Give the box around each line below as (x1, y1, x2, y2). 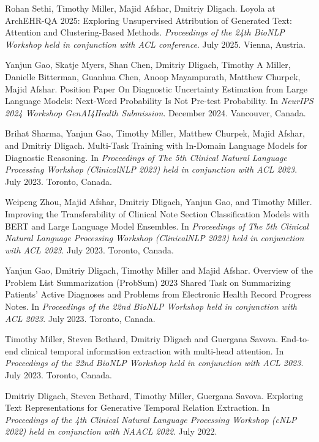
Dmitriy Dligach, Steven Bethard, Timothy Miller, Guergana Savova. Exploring (5, 389, 304, 402)
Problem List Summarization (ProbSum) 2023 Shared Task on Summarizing (5, 275, 291, 288)
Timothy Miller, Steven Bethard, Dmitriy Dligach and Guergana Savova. (5, 332, 279, 345)
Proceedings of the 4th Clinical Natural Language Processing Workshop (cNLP (5, 413, 297, 425)
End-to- (280, 332, 310, 345)
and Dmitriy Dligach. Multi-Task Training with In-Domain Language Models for (5, 138, 307, 151)
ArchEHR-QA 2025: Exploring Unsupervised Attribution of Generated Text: (5, 13, 292, 26)
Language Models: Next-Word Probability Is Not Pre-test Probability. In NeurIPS (5, 94, 313, 107)
